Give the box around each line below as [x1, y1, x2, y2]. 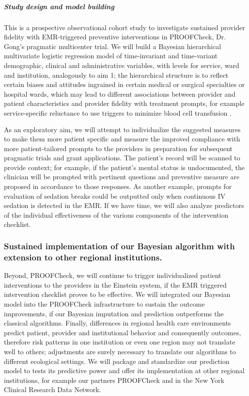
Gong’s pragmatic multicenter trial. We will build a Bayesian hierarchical [4, 41, 221, 51]
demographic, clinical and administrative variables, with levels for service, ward [4, 60, 239, 70]
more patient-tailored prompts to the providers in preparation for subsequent [4, 143, 233, 153]
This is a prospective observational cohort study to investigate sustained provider [4, 22, 245, 32]
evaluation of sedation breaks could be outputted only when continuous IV [4, 190, 226, 201]
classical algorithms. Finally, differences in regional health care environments [4, 318, 231, 328]
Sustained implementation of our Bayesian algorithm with [4, 240, 235, 252]
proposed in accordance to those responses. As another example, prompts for [4, 181, 232, 191]
